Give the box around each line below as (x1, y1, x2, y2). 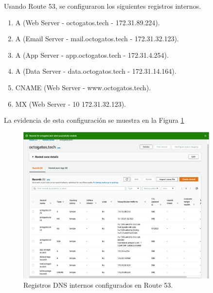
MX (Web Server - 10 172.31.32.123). (15, 98, 126, 109)
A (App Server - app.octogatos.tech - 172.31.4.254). (15, 49, 169, 60)
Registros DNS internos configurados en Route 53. (23, 280, 173, 290)
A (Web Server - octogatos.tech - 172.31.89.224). (15, 17, 160, 27)
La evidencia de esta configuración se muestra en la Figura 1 (4, 115, 184, 125)
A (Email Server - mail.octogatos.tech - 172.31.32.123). (15, 33, 179, 44)
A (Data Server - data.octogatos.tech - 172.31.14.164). (15, 66, 177, 76)
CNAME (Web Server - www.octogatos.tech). (15, 82, 151, 92)
